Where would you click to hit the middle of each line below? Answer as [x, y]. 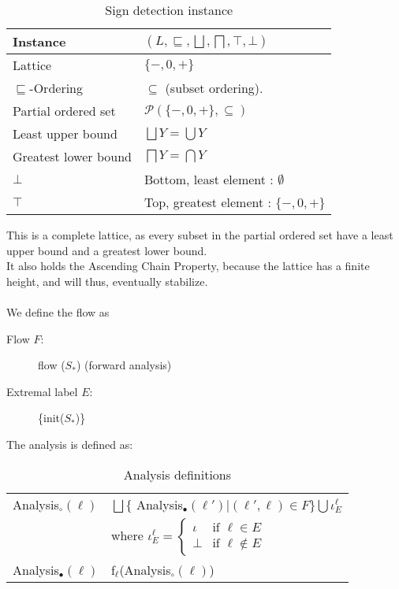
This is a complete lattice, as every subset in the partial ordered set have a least [200, 235]
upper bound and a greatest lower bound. [107, 250]
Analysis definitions [177, 474]
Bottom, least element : [209, 179]
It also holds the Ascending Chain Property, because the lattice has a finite [188, 266]
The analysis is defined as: [70, 444]
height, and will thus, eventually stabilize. [107, 281]
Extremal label [42, 391]
